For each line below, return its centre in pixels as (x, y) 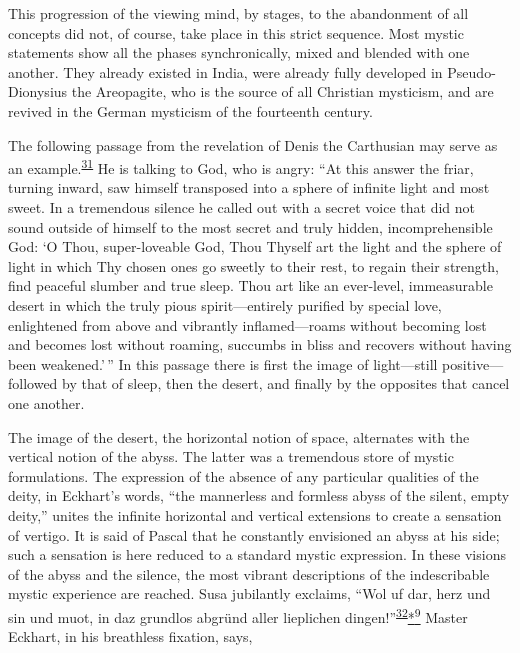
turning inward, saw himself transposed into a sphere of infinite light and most (249, 187)
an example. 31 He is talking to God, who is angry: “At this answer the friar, (241, 166)
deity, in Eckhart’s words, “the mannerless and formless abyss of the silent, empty (259, 495)
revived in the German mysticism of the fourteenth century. (190, 110)
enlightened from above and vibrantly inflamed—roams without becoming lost (247, 324)
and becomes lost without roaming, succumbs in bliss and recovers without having (260, 344)
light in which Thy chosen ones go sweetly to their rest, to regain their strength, (253, 265)
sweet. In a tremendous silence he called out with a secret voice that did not (241, 207)
